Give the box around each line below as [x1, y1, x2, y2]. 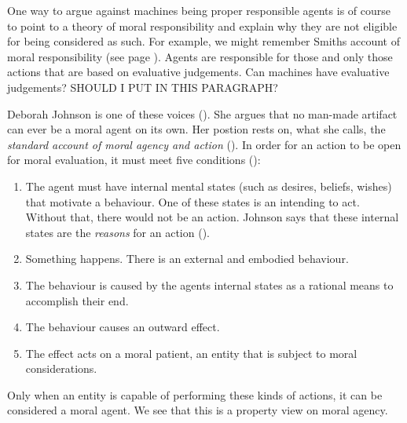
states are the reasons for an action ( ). [25, 224, 210, 240]
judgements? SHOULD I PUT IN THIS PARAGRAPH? [7, 78, 278, 95]
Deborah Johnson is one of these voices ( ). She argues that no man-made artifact [7, 105, 398, 122]
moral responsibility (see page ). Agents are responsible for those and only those [7, 48, 393, 64]
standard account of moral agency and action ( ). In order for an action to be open [7, 136, 401, 152]
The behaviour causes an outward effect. [25, 319, 220, 335]
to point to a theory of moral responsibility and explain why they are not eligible [7, 17, 398, 34]
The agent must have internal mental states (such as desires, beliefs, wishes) [25, 177, 392, 194]
